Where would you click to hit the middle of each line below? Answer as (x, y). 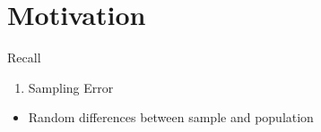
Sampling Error (71, 87)
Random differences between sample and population (171, 117)
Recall (24, 58)
